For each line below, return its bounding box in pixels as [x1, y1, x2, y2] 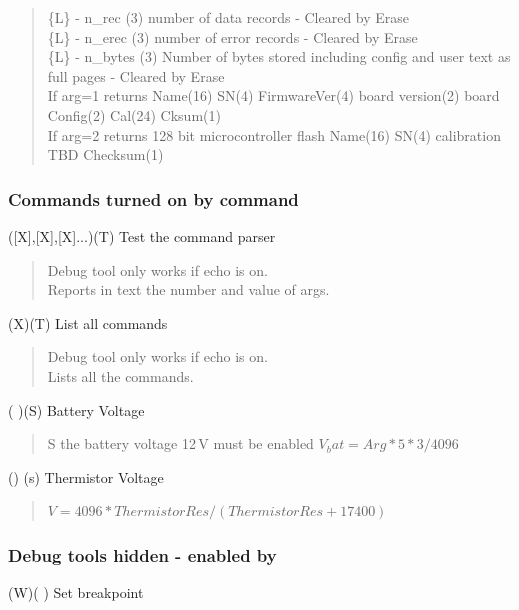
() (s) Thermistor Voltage [8, 466, 164, 487]
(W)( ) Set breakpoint [8, 582, 144, 603]
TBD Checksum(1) [47, 144, 164, 165]
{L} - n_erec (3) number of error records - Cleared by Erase [47, 26, 418, 47]
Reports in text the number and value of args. [47, 279, 330, 300]
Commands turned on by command [8, 186, 299, 211]
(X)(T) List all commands [8, 312, 168, 333]
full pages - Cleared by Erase [47, 65, 225, 86]
